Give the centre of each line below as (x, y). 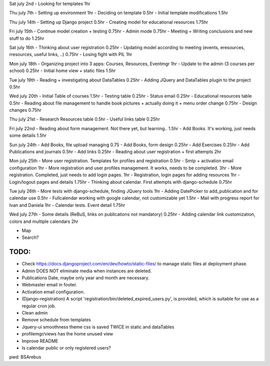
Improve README (40, 341)
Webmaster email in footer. (49, 285)
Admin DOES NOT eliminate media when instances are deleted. (87, 271)
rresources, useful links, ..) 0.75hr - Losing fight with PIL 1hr (71, 55)
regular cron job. (39, 306)
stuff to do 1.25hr (27, 38)
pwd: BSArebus (25, 357)
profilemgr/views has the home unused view (67, 334)
